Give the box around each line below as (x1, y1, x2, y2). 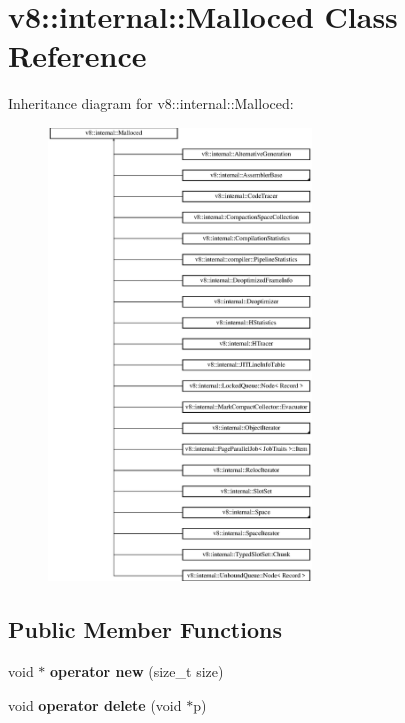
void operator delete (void (8, 694, 182, 715)
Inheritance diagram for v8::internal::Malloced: (8, 93, 294, 114)
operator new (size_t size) (50, 661, 224, 682)
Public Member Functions (8, 614, 282, 645)
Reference (8, 35, 147, 76)
